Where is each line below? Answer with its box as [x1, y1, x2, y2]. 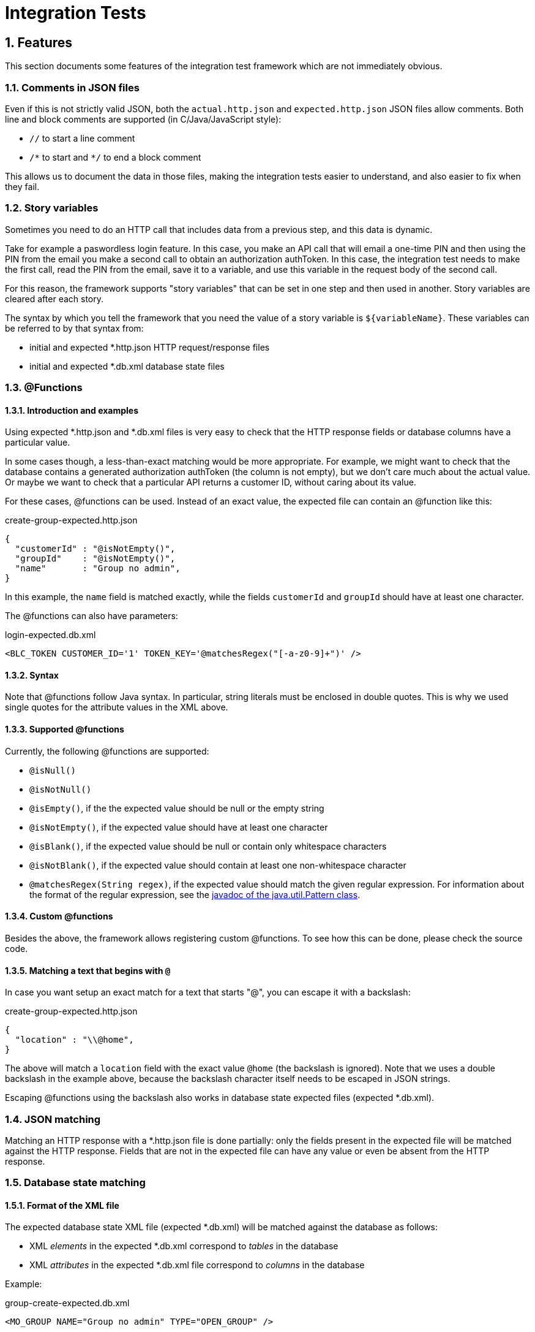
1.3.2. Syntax [5, 669, 59, 680]
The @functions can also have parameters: [5, 611, 178, 622]
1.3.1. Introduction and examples [5, 405, 139, 416]
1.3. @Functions [5, 381, 83, 394]
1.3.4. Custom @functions [5, 911, 113, 922]
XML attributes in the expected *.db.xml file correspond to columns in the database [29, 1260, 365, 1271]
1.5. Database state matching [5, 1176, 146, 1189]
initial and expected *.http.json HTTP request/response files [29, 341, 270, 352]
